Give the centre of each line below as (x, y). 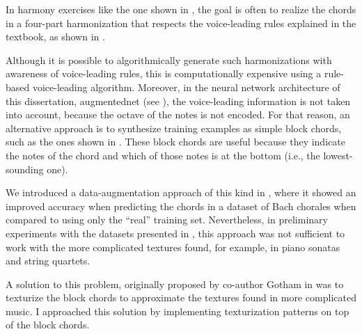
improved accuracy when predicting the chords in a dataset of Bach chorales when (181, 206)
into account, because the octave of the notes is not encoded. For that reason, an (178, 114)
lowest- (338, 155)
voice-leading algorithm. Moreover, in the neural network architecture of (186, 87)
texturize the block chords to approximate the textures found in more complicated (181, 297)
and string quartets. (48, 261)
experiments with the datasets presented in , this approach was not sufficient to (175, 233)
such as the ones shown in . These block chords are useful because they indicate (175, 142)
